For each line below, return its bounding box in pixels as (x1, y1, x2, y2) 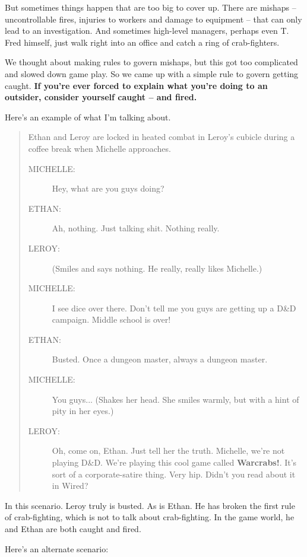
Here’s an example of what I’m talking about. (5, 110, 171, 123)
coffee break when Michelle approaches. (28, 142, 171, 154)
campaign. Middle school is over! (52, 313, 171, 326)
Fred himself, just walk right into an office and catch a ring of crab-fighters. (5, 36, 280, 48)
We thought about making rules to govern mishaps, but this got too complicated (5, 56, 298, 68)
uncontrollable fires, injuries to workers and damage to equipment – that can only (5, 12, 302, 25)
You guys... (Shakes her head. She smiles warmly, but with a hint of (52, 393, 299, 405)
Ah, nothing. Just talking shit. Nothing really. (52, 222, 220, 234)
